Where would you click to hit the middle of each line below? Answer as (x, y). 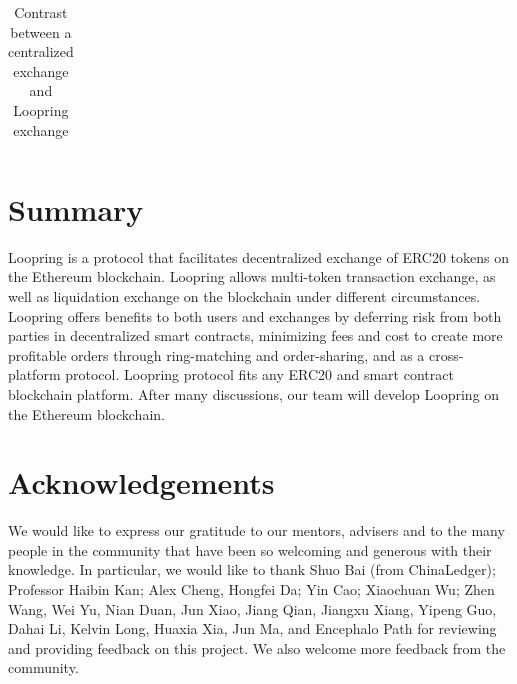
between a (41, 31)
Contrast (41, 12)
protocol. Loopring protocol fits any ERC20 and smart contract (259, 374)
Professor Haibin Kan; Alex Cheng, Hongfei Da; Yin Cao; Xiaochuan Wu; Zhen (251, 589)
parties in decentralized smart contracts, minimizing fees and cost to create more (255, 335)
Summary (76, 208)
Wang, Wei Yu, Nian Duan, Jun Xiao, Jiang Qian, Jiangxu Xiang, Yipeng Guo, (252, 608)
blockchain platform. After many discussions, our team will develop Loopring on (254, 393)
